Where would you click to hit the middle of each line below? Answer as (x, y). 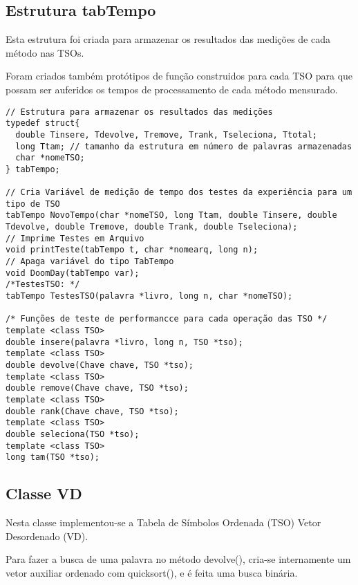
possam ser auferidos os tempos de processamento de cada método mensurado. (172, 89)
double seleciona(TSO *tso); (73, 434)
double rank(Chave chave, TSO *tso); (92, 411)
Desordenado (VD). (47, 536)
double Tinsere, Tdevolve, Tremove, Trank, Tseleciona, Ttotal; (167, 134)
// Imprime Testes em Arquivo (75, 238)
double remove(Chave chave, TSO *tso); (97, 388)
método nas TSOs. (45, 52)
